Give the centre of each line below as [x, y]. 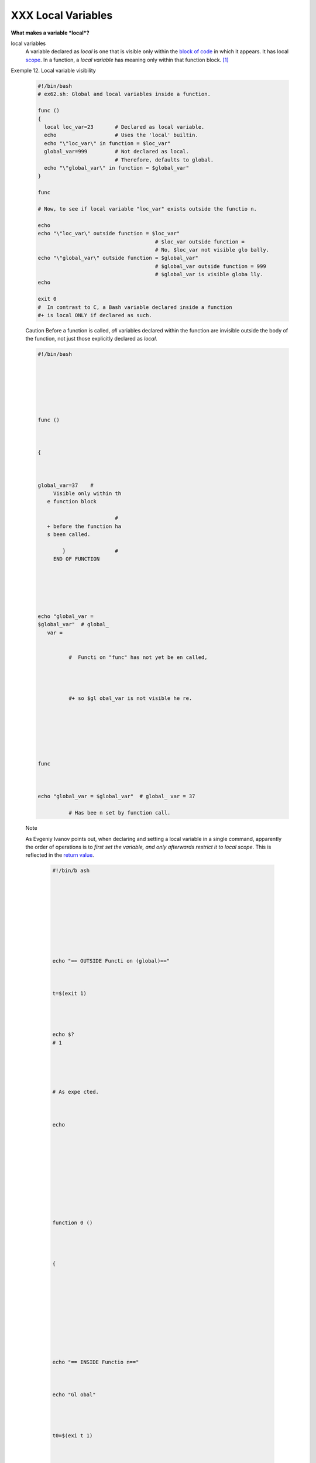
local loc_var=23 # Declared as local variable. [124, 127]
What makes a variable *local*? [50, 33]
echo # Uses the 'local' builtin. [121, 135]
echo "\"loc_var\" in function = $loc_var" [107, 143]
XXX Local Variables [62, 15]
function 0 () [73, 1223]
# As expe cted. [76, 1092]
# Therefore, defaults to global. [164, 160]
